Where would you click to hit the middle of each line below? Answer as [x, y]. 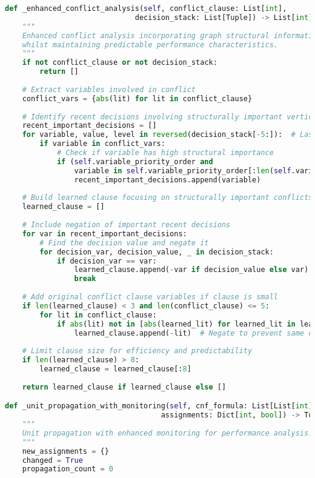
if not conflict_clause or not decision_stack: [120, 63]
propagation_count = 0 [68, 469]
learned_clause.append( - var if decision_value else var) [191, 270]
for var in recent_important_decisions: [104, 234]
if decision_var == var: [107, 261]
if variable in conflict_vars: [102, 144]
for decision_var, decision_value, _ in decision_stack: [157, 252]
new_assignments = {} [65, 451]
